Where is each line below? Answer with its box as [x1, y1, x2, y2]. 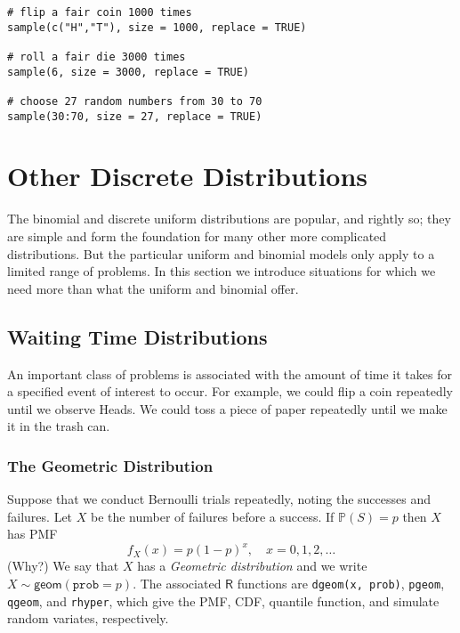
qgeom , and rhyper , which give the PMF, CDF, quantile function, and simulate [7, 591, 440, 610]
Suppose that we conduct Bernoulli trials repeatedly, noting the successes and [7, 490, 431, 508]
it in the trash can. [7, 417, 110, 435]
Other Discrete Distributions [7, 158, 368, 194]
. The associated [133, 574, 222, 593]
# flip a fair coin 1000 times [7, 6, 192, 19]
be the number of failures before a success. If [90, 507, 335, 525]
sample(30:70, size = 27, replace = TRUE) [7, 110, 262, 123]
